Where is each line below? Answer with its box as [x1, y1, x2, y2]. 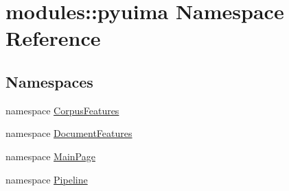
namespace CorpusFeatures [5, 103, 119, 117]
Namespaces [5, 71, 93, 92]
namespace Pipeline [5, 172, 88, 186]
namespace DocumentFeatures [5, 126, 132, 140]
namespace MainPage [5, 149, 95, 163]
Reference [5, 24, 101, 52]
